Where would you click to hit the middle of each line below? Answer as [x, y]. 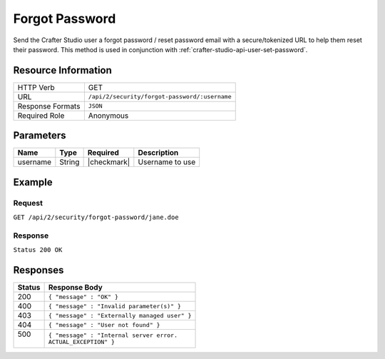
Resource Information [62, 70]
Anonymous [108, 116]
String [70, 162]
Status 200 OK [38, 250]
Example [33, 182]
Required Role [41, 116]
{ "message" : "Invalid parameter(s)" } [115, 306]
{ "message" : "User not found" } [104, 325]
